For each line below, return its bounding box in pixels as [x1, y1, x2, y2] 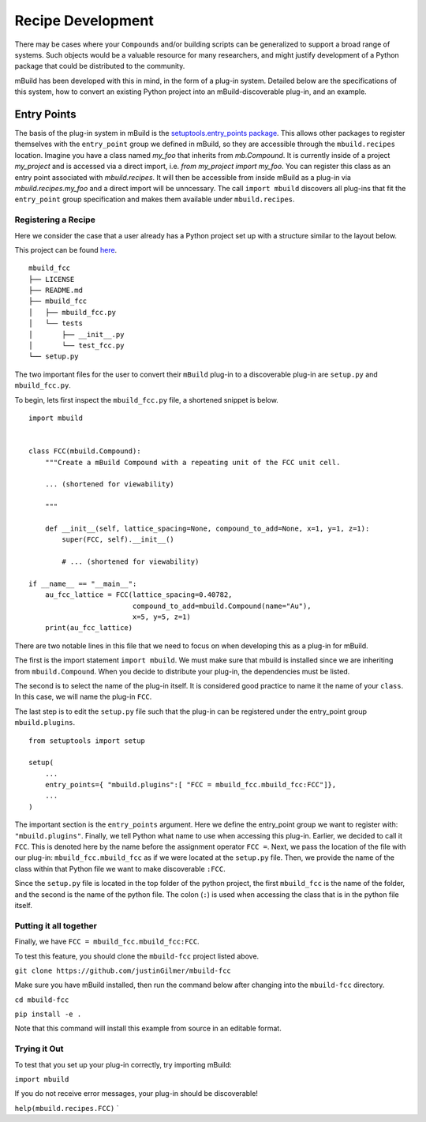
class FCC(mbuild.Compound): [28, 447, 141, 456]
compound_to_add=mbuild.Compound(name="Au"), [132, 601, 312, 610]
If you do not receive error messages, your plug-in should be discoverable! [14, 1089, 258, 1098]
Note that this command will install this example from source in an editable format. [14, 1023, 282, 1034]
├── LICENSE [28, 275, 75, 283]
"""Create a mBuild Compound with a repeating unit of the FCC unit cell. [44, 458, 341, 467]
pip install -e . [14, 1010, 82, 1019]
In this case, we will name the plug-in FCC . [14, 692, 152, 702]
